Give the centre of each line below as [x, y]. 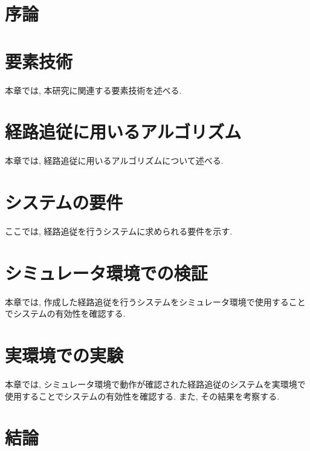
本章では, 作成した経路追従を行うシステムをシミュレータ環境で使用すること [155, 301]
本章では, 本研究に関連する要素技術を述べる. [93, 90]
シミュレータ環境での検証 [106, 272]
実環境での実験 [64, 355]
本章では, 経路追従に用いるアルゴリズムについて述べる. [114, 161]
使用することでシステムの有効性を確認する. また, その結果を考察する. [142, 396]
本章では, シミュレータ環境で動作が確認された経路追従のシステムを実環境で [155, 384]
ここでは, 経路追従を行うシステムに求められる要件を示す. [119, 231]
